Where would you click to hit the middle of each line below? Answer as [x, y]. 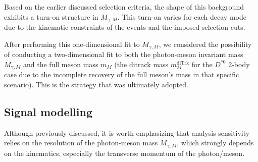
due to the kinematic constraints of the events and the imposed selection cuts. [125, 27]
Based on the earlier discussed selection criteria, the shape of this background [124, 7]
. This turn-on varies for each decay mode [182, 16]
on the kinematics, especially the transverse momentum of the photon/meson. [124, 153]
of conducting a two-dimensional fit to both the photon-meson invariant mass [124, 54]
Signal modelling [48, 111]
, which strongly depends [215, 143]
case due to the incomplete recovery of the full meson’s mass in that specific [122, 74]
